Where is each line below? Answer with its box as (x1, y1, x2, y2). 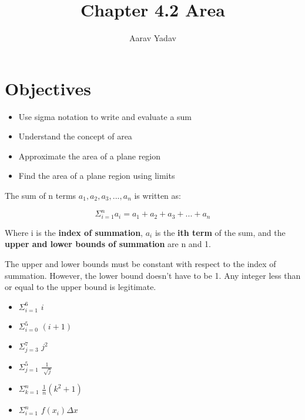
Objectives (5, 76, 91, 100)
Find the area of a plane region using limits (18, 169, 175, 182)
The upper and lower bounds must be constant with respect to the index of (5, 258, 276, 270)
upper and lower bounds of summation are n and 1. (5, 238, 211, 250)
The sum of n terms (5, 189, 76, 202)
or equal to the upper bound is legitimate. (5, 281, 156, 293)
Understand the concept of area (18, 130, 132, 142)
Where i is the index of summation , (5, 226, 143, 238)
